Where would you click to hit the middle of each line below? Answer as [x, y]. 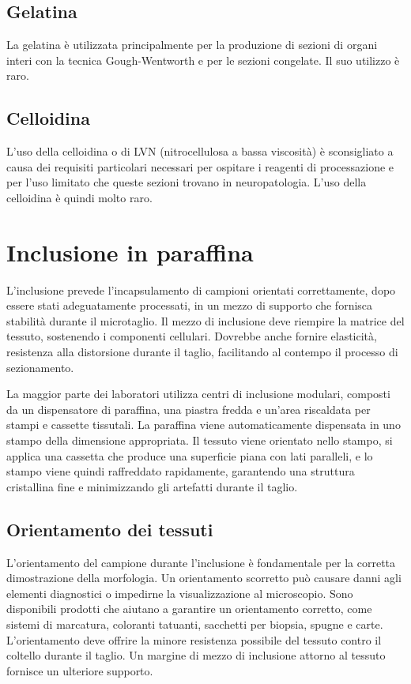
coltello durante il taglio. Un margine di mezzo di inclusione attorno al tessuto [196, 655]
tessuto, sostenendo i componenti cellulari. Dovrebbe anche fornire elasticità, [192, 336]
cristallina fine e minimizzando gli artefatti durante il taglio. [152, 486]
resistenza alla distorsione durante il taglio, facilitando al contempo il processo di [202, 352]
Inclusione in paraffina [130, 252]
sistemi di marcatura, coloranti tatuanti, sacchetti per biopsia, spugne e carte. [195, 624]
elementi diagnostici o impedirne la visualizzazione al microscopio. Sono [180, 593]
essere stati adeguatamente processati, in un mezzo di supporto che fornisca [190, 305]
